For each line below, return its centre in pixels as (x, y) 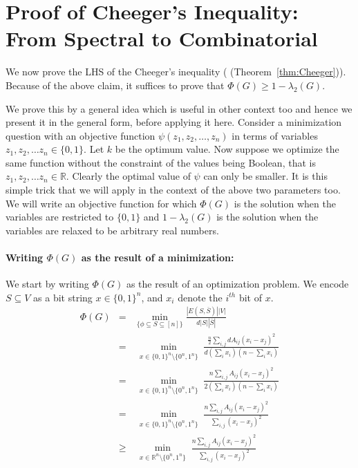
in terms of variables (275, 135)
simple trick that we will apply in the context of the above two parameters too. (173, 190)
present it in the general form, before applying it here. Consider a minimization (174, 122)
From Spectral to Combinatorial (162, 38)
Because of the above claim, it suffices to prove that (115, 85)
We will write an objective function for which (101, 203)
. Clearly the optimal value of (128, 176)
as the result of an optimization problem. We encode (237, 284)
